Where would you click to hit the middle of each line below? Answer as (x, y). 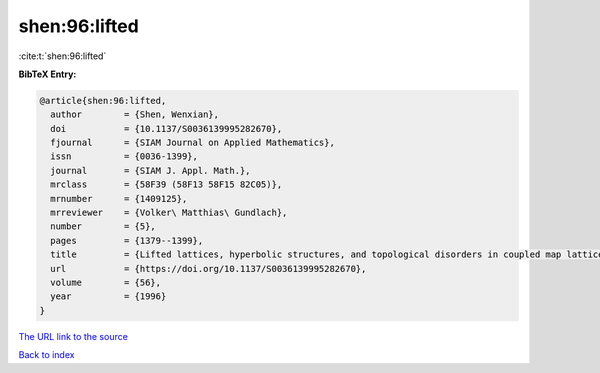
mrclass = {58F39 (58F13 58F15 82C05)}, (166, 184)
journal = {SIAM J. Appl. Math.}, (150, 170)
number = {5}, (103, 226)
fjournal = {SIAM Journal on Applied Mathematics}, (192, 143)
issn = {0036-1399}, (124, 156)
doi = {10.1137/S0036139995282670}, (166, 128)
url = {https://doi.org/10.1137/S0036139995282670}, (208, 268)
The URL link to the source (73, 336)
